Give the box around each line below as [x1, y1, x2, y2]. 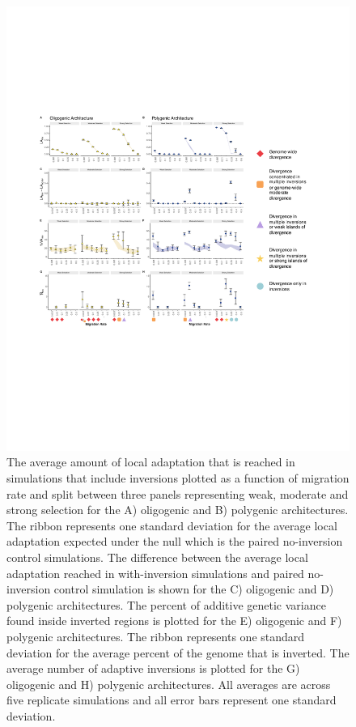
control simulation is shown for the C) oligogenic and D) [53, 580, 334, 597]
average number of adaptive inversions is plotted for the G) [6, 660, 300, 677]
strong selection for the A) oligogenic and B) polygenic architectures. [6, 501, 349, 518]
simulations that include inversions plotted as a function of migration [6, 470, 350, 487]
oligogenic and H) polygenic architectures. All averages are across [6, 675, 331, 692]
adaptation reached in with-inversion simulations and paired [6, 564, 304, 581]
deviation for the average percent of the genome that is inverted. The [6, 644, 350, 661]
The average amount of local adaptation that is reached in [6, 453, 295, 470]
